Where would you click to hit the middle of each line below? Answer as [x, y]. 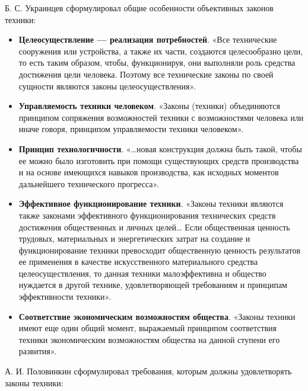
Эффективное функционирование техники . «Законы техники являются [151, 203]
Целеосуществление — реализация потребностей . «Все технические [148, 39]
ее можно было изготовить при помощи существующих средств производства [159, 160]
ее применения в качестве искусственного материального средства [138, 262]
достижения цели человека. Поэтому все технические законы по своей [146, 74]
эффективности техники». [65, 297]
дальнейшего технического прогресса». [89, 183]
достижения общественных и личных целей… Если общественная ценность [154, 227]
